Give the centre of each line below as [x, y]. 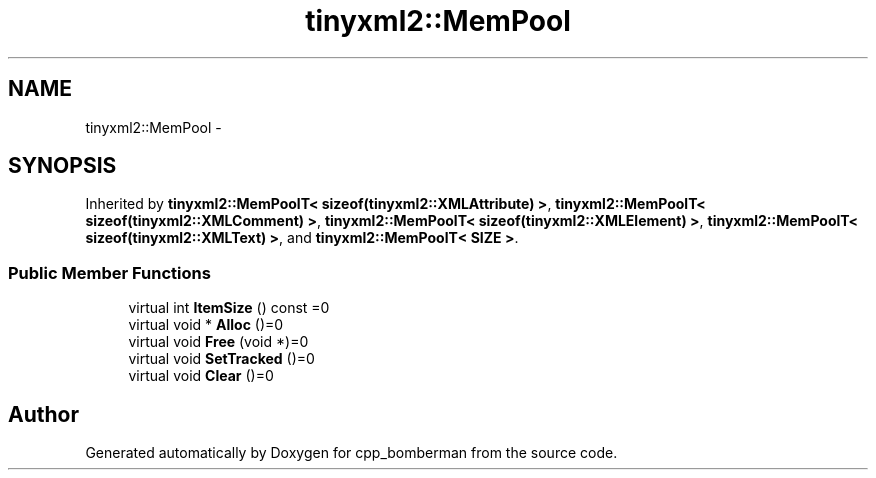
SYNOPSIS [62, 166]
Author [43, 414]
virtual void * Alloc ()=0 [206, 325]
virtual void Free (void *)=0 [218, 342]
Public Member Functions [109, 272]
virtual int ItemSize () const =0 [229, 308]
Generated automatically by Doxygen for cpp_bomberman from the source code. [351, 453]
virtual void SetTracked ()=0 [221, 359]
